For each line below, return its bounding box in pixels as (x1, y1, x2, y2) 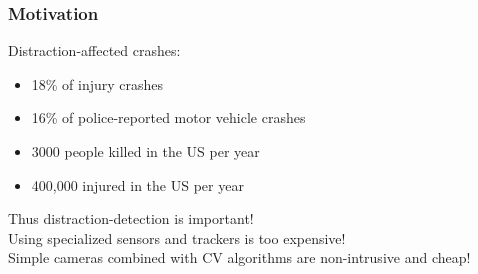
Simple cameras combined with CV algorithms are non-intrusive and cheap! (8, 247, 471, 268)
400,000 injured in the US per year (31, 174, 244, 195)
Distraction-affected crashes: (8, 40, 181, 61)
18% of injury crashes (31, 73, 164, 94)
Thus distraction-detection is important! (8, 208, 254, 229)
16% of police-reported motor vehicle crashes (31, 107, 306, 128)
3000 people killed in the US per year (31, 141, 260, 161)
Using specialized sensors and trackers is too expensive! (8, 227, 346, 248)
